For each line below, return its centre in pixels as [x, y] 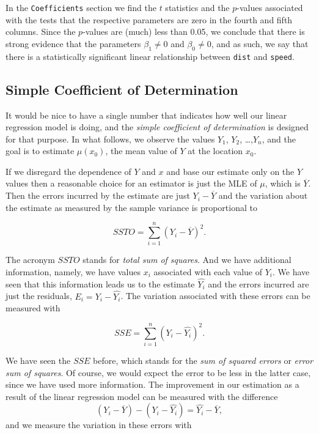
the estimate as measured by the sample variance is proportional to [131, 207]
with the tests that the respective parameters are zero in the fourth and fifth [149, 19]
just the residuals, [39, 296]
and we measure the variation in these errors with [99, 425]
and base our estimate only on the [230, 171]
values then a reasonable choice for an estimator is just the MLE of [131, 183]
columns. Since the [41, 31]
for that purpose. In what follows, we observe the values [110, 139]
